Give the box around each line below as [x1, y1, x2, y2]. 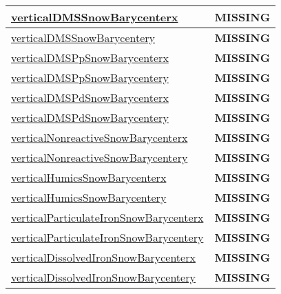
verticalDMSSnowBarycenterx [11, 9, 178, 25]
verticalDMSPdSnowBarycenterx [11, 90, 169, 105]
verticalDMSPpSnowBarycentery [11, 70, 169, 85]
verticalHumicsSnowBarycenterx [11, 169, 167, 185]
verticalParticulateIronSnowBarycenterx [11, 209, 204, 225]
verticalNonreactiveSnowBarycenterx [11, 129, 188, 145]
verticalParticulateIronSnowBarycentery [11, 229, 204, 245]
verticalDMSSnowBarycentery [11, 30, 156, 45]
